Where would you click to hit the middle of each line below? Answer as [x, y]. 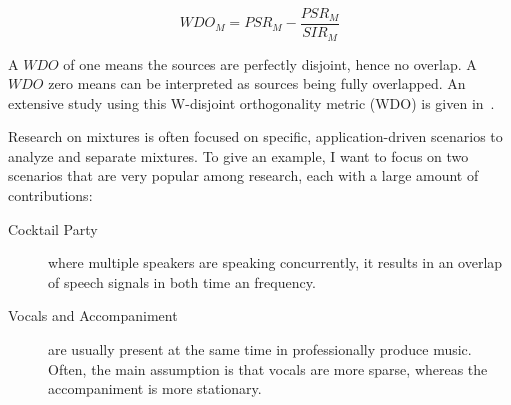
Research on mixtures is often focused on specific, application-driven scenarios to [255, 136]
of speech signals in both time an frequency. [182, 281]
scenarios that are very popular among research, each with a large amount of [243, 175]
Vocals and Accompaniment [93, 315]
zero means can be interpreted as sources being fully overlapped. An [257, 83]
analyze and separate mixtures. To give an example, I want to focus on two [238, 155]
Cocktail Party [53, 228]
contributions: [50, 195]
